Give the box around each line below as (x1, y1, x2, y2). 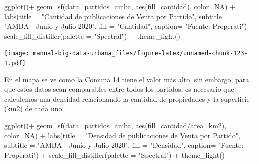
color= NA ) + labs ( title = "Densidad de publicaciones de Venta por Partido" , (4, 130, 240, 140)
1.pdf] (4, 60, 26, 67)
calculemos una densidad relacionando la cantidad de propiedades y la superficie (4, 93, 250, 104)
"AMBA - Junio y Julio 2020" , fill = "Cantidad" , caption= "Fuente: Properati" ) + (4, 21, 255, 31)
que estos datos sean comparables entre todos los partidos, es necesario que (4, 84, 234, 94)
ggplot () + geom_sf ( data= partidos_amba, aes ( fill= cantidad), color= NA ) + (4, 1, 236, 11)
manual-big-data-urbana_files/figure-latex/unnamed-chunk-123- (33, 50, 248, 57)
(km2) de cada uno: (4, 103, 64, 114)
